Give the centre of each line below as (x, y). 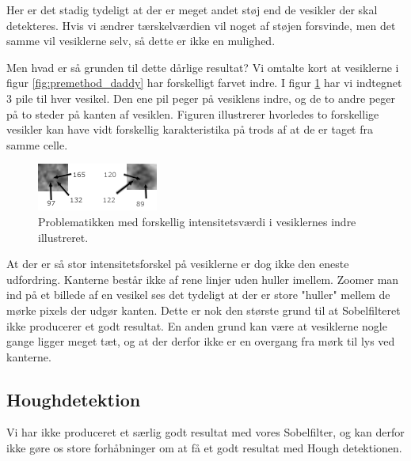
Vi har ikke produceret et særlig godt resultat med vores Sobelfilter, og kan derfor (205, 432)
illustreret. (63, 237)
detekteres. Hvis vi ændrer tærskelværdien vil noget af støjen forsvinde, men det (201, 25)
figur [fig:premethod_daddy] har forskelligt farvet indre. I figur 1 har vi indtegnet (204, 83)
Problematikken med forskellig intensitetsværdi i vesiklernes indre (197, 221)
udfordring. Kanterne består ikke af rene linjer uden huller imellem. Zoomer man (203, 279)
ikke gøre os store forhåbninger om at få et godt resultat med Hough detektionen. (204, 448)
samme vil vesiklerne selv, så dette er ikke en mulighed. (141, 41)
